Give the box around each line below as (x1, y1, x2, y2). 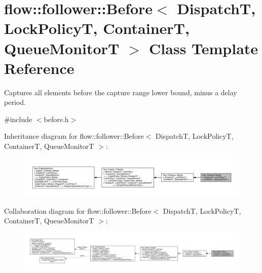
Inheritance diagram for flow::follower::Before (4, 131, 144, 141)
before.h (44, 113, 69, 124)
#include (4, 113, 32, 124)
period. (4, 97, 26, 107)
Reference (4, 57, 74, 78)
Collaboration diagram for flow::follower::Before (4, 205, 152, 216)
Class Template (149, 37, 258, 58)
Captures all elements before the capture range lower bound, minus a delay (4, 87, 237, 97)
